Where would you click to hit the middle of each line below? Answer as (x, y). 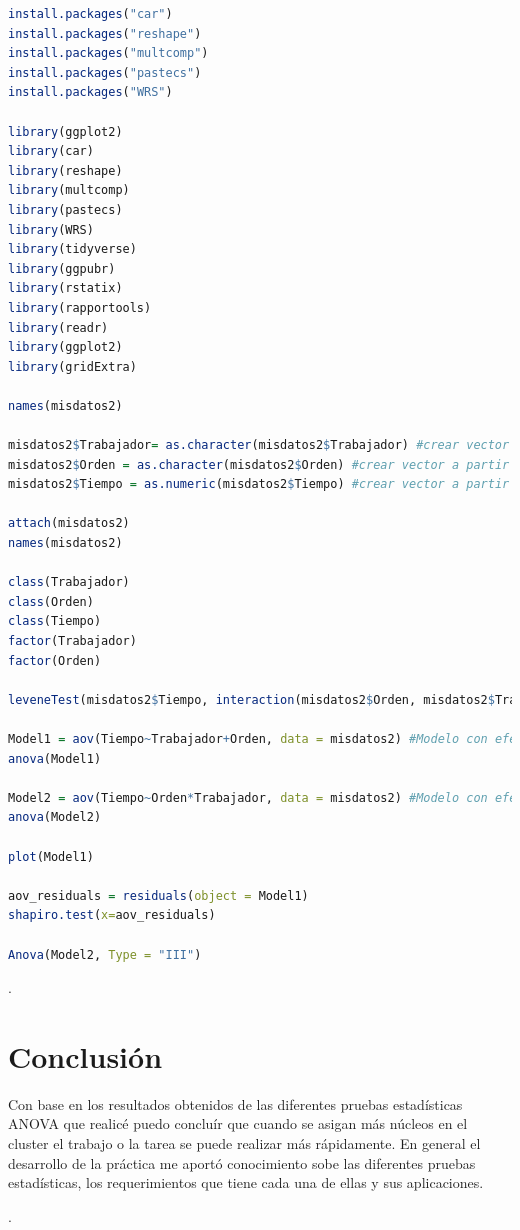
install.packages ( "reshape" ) (105, 33)
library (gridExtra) (72, 366)
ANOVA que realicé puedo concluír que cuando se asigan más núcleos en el (238, 1123)
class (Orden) (51, 601)
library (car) (51, 151)
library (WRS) (51, 229)
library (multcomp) (69, 190)
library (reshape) (65, 170)
